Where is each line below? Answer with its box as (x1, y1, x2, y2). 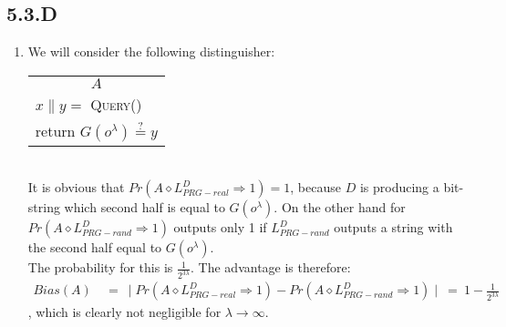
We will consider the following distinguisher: (27, 42, 275, 61)
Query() (90, 93, 142, 115)
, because (290, 178, 341, 197)
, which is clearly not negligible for (27, 302, 222, 322)
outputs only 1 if (173, 218, 267, 237)
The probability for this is (27, 258, 173, 277)
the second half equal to (27, 238, 162, 257)
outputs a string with (334, 218, 453, 237)
